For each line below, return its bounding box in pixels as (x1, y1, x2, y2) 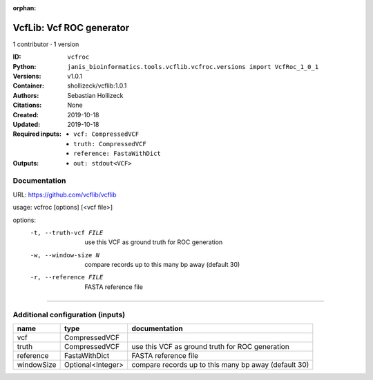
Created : (12, 110, 39, 119)
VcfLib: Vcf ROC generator (12, 21, 130, 34)
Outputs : (12, 159, 39, 167)
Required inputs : (12, 130, 62, 138)
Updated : (12, 121, 41, 129)
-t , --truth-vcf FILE (30, 228, 104, 237)
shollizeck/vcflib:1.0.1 (67, 81, 127, 90)
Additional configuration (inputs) (12, 310, 126, 319)
